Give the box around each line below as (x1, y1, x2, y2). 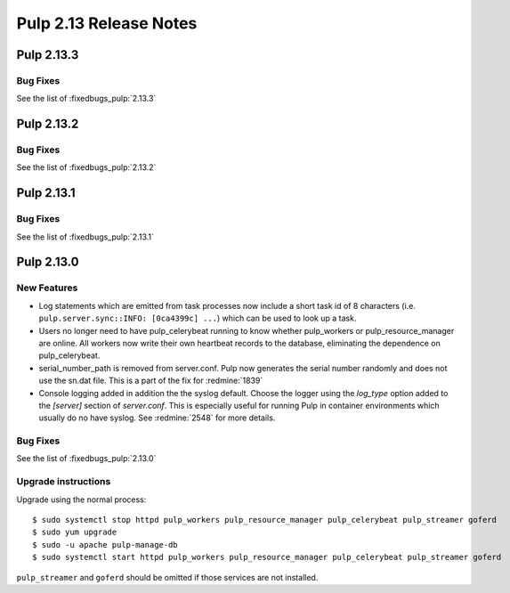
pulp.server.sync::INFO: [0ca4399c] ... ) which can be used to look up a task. (38, 313, 357, 324)
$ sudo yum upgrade (32, 527, 117, 538)
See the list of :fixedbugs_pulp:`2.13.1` (16, 232, 155, 242)
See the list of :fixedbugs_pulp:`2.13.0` (16, 453, 157, 464)
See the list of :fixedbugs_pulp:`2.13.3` (16, 93, 157, 104)
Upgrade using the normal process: (16, 494, 147, 505)
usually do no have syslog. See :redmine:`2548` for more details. (38, 412, 276, 423)
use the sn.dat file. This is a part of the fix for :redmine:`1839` (38, 375, 263, 386)
